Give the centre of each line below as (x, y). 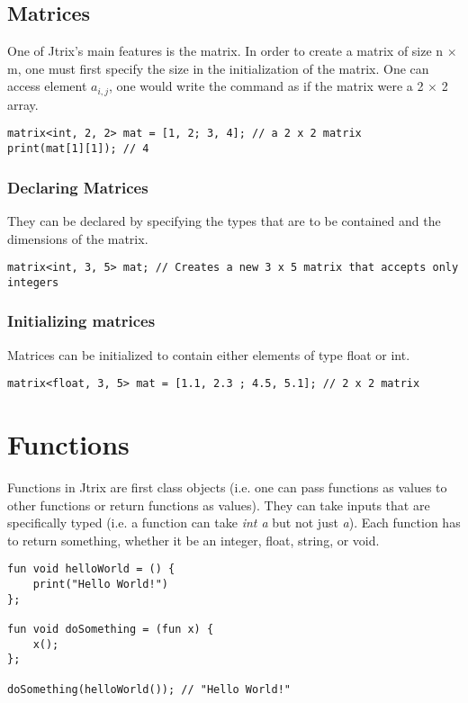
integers (33, 282)
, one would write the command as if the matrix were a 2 (266, 86)
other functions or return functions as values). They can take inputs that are (219, 505)
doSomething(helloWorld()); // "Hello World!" (149, 689)
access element (47, 86)
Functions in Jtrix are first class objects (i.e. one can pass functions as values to (227, 487)
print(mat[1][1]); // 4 (78, 149)
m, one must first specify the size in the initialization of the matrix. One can (218, 68)
